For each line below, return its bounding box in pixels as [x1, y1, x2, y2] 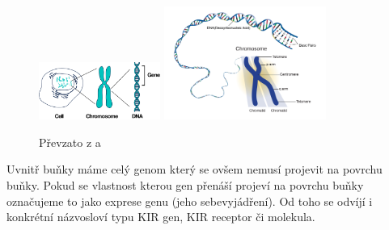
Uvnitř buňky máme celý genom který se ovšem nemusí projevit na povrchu [6, 161, 383, 178]
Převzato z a [39, 133, 101, 150]
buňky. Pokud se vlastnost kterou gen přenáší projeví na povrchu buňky [6, 177, 364, 194]
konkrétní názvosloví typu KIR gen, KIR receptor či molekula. [6, 208, 315, 225]
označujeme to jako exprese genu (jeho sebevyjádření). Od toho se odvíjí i [6, 192, 373, 209]
